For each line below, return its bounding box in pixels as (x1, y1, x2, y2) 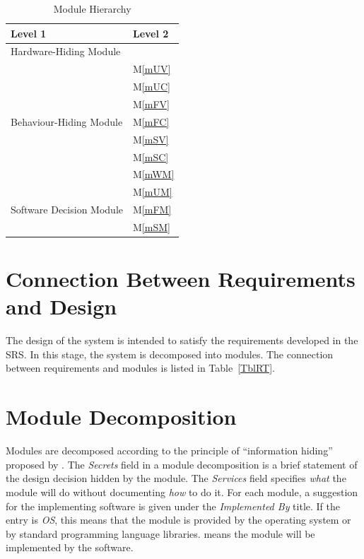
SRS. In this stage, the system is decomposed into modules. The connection (6, 346, 334, 361)
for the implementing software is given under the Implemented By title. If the (6, 498, 340, 513)
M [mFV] (132, 96, 170, 111)
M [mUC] (132, 79, 170, 94)
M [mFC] (132, 114, 170, 129)
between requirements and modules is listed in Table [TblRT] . (6, 360, 275, 375)
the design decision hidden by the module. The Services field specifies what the (6, 471, 346, 486)
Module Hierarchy (53, 1, 131, 16)
